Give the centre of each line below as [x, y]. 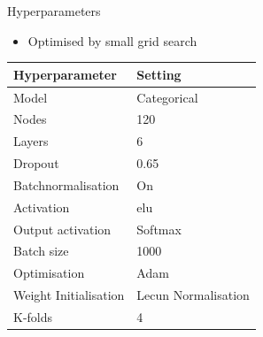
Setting [159, 74]
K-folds [33, 316]
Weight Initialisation [69, 295]
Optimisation [49, 273]
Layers [31, 141]
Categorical [167, 97]
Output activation [62, 229]
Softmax [159, 229]
